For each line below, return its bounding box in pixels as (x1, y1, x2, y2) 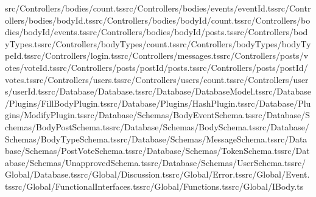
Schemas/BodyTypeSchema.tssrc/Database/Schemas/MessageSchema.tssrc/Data (5, 132, 307, 145)
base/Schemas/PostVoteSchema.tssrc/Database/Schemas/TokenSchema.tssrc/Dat (5, 144, 310, 157)
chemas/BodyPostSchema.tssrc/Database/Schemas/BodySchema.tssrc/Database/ (5, 120, 309, 133)
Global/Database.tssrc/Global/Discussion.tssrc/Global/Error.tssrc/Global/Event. (5, 168, 310, 181)
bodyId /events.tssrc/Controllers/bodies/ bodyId (23, 25, 201, 38)
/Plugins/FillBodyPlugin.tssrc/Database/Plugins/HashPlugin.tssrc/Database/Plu (5, 96, 311, 109)
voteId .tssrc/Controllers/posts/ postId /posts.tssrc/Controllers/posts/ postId (24, 61, 304, 73)
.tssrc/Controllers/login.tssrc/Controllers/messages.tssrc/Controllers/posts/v (21, 49, 309, 62)
